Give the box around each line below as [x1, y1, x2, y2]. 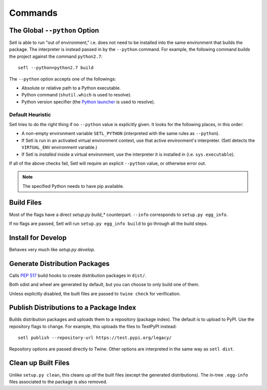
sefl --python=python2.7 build [18, 65, 94, 71]
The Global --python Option [9, 26, 99, 35]
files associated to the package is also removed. [9, 379, 108, 385]
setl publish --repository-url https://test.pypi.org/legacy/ [18, 335, 172, 341]
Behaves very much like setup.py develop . [9, 246, 95, 252]
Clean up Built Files [9, 359, 70, 367]
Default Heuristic [9, 111, 51, 118]
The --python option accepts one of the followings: [9, 76, 116, 82]
